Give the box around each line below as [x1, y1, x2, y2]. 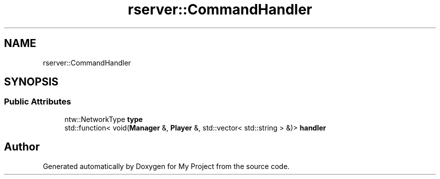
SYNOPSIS [4, 75, 59, 88]
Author [4, 140, 40, 153]
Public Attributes [4, 96, 71, 107]
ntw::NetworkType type [64, 114, 143, 123]
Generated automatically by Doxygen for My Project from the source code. [43, 161, 290, 170]
